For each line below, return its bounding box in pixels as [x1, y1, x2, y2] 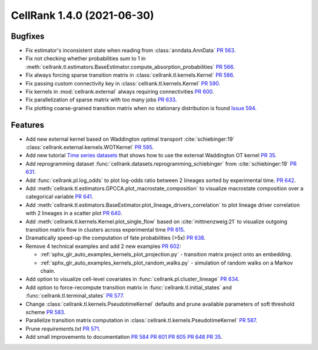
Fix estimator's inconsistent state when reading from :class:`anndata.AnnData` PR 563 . [25, 47, 236, 54]
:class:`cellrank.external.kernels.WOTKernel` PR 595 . [25, 144, 154, 151]
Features [11, 120, 44, 130]
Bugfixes [11, 31, 45, 41]
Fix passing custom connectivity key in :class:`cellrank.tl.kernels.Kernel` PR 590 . [25, 80, 221, 87]
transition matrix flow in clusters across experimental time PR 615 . [25, 226, 185, 233]
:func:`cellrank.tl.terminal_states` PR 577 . [25, 292, 125, 299]
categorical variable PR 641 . [25, 193, 94, 200]
